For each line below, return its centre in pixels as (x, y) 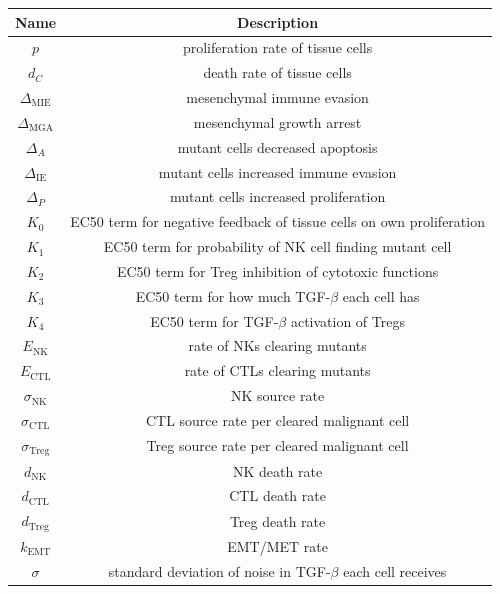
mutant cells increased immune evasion (277, 171)
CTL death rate (277, 495)
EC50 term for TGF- (214, 320)
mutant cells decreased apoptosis (277, 146)
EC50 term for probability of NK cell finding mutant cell (277, 246)
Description (278, 21)
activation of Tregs (347, 320)
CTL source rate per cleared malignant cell (277, 420)
